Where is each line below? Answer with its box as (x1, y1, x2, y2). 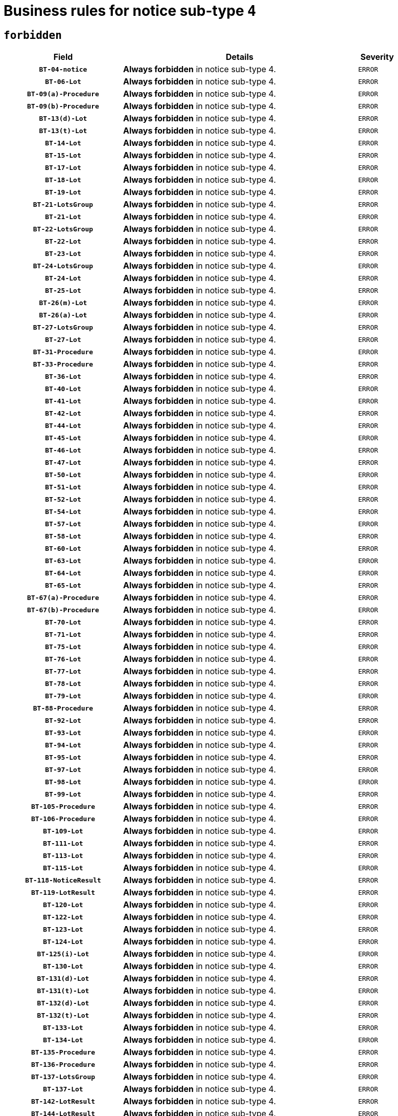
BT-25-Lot (45, 286, 81, 294)
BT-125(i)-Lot (37, 950, 89, 958)
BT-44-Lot (45, 421, 81, 430)
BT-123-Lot (43, 925, 83, 933)
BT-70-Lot (45, 618, 81, 626)
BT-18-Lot (45, 176, 81, 184)
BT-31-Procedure (33, 348, 93, 356)
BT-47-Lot (45, 458, 81, 466)
